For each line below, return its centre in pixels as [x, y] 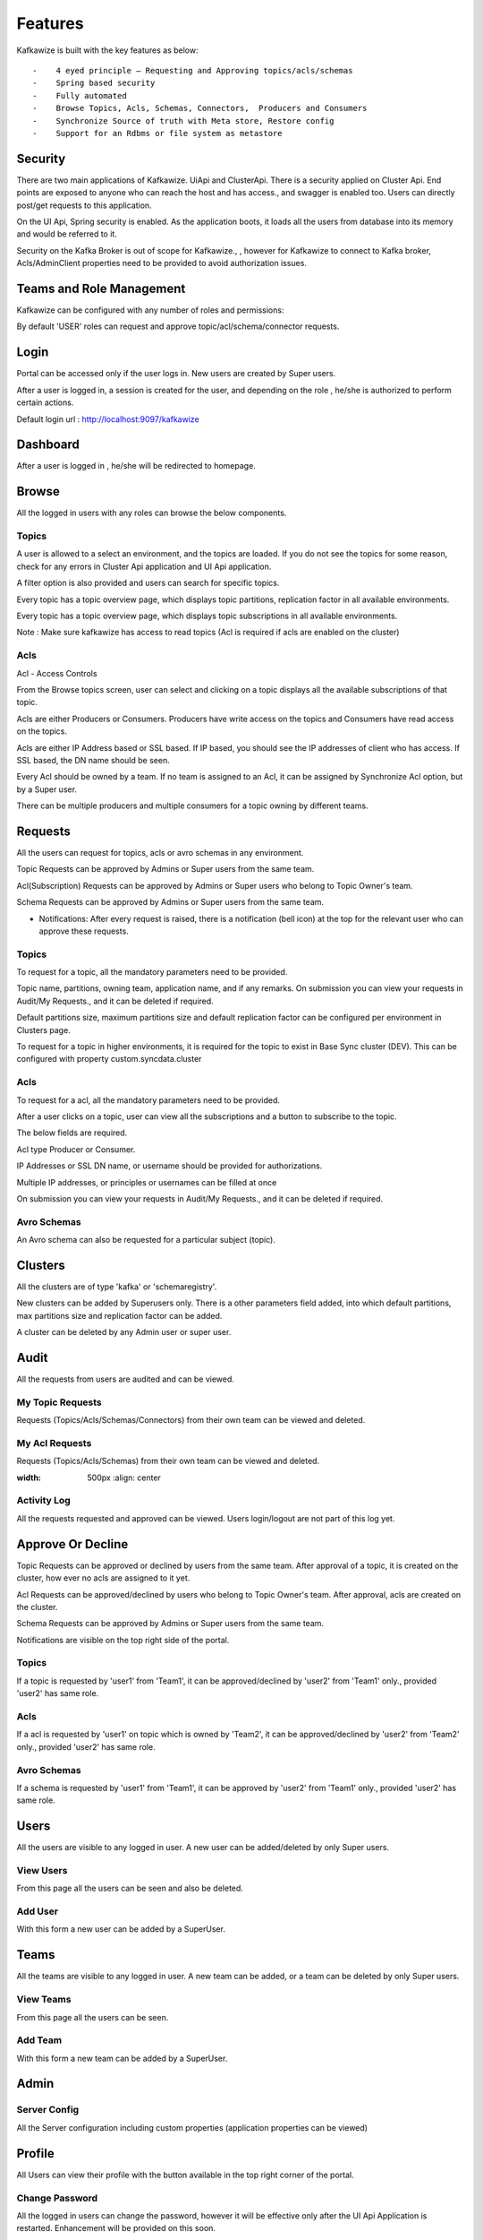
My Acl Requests [54, 1443]
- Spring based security [94, 83]
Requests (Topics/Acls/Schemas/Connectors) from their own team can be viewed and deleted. [191, 1420]
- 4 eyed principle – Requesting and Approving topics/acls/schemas [193, 70]
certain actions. [45, 402]
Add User [37, 1911]
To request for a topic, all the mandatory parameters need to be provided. [152, 972]
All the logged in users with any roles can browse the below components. [152, 513]
